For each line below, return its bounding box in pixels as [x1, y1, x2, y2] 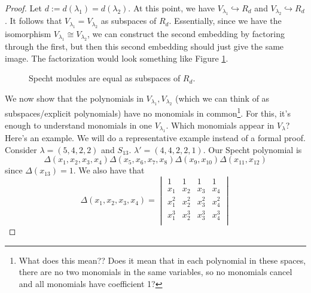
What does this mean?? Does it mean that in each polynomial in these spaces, [19, 254, 306, 266]
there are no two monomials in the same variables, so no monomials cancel [19, 265, 292, 278]
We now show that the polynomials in [5, 92, 144, 104]
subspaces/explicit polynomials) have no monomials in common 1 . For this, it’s [5, 105, 291, 120]
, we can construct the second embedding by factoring [87, 27, 285, 39]
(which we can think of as [175, 92, 270, 104]
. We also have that [73, 164, 145, 176]
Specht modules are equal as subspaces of [29, 72, 181, 84]
